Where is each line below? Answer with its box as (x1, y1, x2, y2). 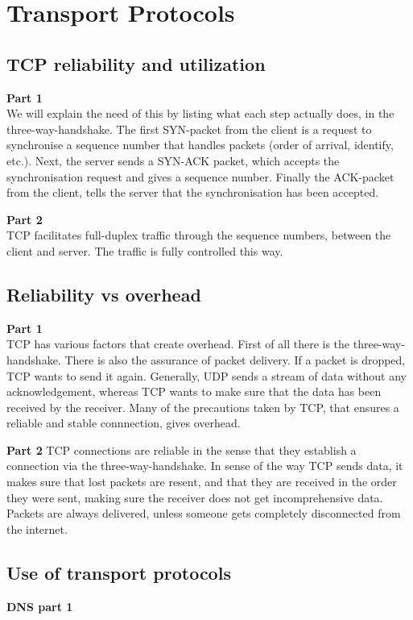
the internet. (6, 520, 68, 537)
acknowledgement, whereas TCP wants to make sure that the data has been (6, 383, 382, 400)
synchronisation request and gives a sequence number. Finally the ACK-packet (6, 168, 394, 185)
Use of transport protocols (6, 560, 231, 585)
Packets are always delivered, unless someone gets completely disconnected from (6, 505, 401, 522)
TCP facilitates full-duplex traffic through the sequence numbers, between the (6, 227, 391, 243)
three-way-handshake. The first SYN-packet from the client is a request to (6, 120, 372, 137)
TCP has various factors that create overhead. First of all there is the (6, 335, 350, 352)
